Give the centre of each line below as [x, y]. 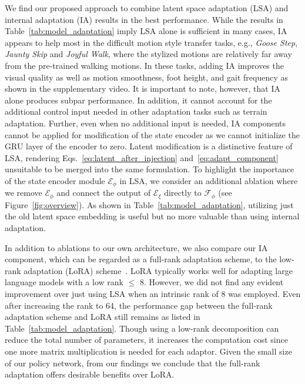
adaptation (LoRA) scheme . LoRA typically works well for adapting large [158, 270]
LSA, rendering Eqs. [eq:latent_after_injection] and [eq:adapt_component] [142, 157]
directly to [183, 193]
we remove [24, 193]
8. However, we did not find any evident [212, 282]
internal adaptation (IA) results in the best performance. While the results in [144, 19]
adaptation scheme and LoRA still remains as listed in [103, 317]
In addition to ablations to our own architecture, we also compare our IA [136, 247]
